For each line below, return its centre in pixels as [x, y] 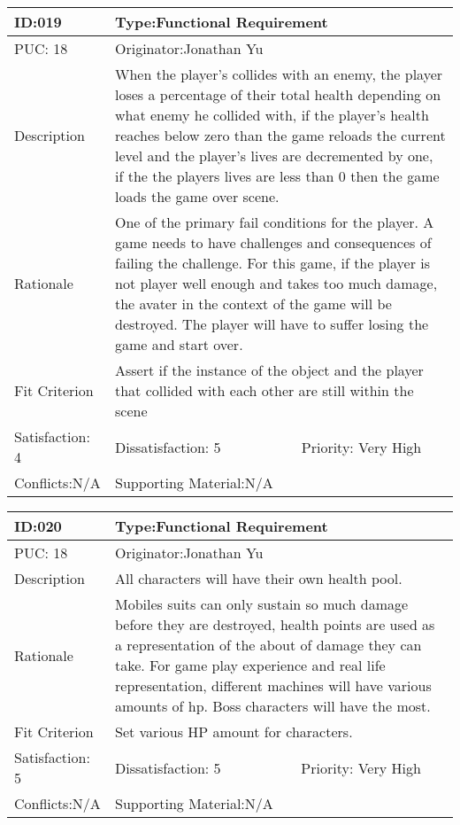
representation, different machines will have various [273, 685]
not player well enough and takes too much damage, [276, 283]
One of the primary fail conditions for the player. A [274, 222]
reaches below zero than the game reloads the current [280, 135]
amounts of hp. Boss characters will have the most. [273, 706]
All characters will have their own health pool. [259, 578]
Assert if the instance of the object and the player [269, 370]
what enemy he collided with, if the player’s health [272, 115]
